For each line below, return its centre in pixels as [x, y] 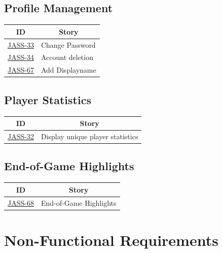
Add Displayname [68, 70]
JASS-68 [21, 202]
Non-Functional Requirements [111, 240]
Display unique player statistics [89, 136]
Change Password [68, 44]
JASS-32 [21, 136]
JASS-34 [21, 57]
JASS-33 [21, 44]
